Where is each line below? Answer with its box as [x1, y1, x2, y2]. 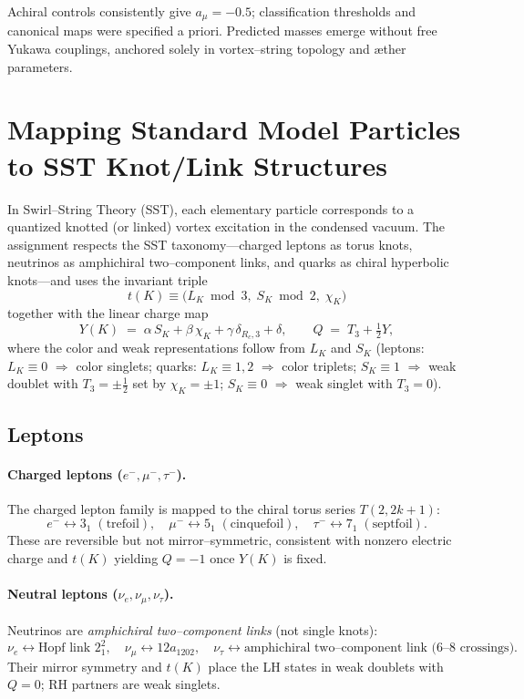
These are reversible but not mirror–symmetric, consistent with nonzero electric [7, 530, 452, 550]
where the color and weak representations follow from [7, 338, 305, 357]
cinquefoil [230, 518, 284, 531]
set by [132, 374, 167, 393]
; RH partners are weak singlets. [40, 674, 221, 694]
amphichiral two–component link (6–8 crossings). [243, 642, 518, 655]
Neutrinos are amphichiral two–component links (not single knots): [7, 621, 378, 640]
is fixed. [283, 549, 327, 568]
